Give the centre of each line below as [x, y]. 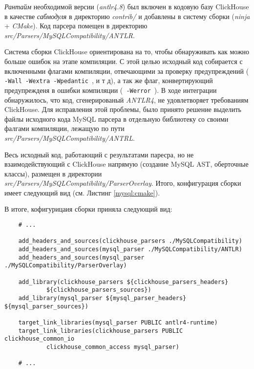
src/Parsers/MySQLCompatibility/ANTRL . [70, 138]
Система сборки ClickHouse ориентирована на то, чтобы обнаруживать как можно [127, 52]
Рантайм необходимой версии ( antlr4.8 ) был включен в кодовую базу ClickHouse [127, 6]
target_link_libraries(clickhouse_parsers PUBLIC [101, 331]
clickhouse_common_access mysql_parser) [113, 347]
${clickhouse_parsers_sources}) [99, 290]
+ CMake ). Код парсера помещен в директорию [76, 26]
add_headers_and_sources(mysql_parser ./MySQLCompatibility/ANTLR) [130, 250]
